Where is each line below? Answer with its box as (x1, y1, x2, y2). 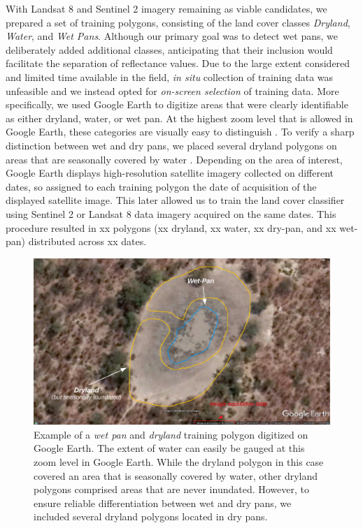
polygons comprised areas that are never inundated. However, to (34, 482, 309, 497)
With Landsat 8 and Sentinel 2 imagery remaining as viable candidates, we (6, 1, 327, 15)
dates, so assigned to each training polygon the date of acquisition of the (6, 179, 317, 193)
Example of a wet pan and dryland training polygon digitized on (34, 427, 308, 441)
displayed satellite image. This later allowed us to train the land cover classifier (6, 193, 345, 207)
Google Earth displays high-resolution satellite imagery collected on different (6, 166, 334, 180)
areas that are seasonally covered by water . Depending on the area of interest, (6, 152, 343, 166)
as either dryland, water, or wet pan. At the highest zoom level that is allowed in (6, 110, 353, 125)
